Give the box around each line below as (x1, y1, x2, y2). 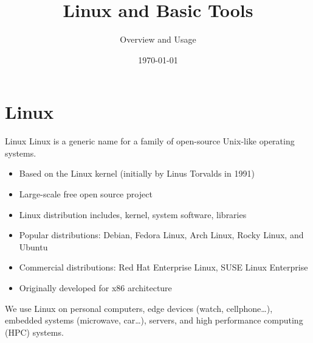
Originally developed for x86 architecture (19, 281, 172, 294)
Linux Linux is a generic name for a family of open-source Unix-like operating (5, 135, 295, 147)
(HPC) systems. (5, 325, 64, 338)
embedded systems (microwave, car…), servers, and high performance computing (5, 314, 303, 327)
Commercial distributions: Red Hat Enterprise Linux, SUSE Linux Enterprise (19, 261, 308, 274)
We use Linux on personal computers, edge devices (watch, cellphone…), (5, 302, 273, 314)
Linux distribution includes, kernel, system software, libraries (19, 208, 247, 221)
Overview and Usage (120, 33, 196, 46)
